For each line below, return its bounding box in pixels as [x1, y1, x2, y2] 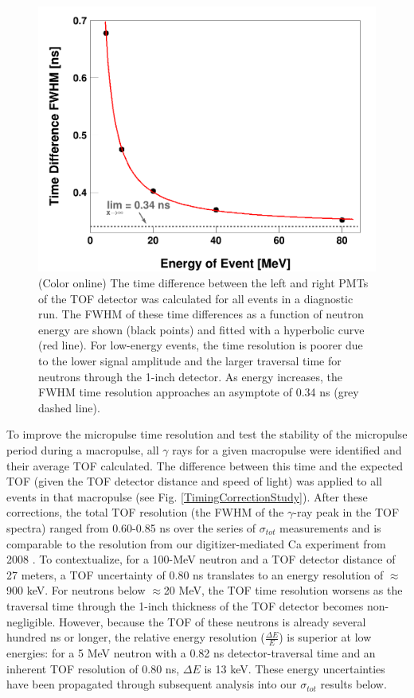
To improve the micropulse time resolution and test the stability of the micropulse [6, 426, 408, 443]
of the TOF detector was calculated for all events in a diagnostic [38, 290, 353, 306]
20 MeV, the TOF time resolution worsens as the [163, 582, 403, 599]
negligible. [6, 613, 56, 630]
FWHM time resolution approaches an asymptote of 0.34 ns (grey [38, 384, 359, 400]
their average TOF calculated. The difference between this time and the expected [6, 457, 404, 474]
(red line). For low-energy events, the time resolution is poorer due [38, 337, 363, 353]
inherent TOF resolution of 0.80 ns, [6, 660, 180, 677]
